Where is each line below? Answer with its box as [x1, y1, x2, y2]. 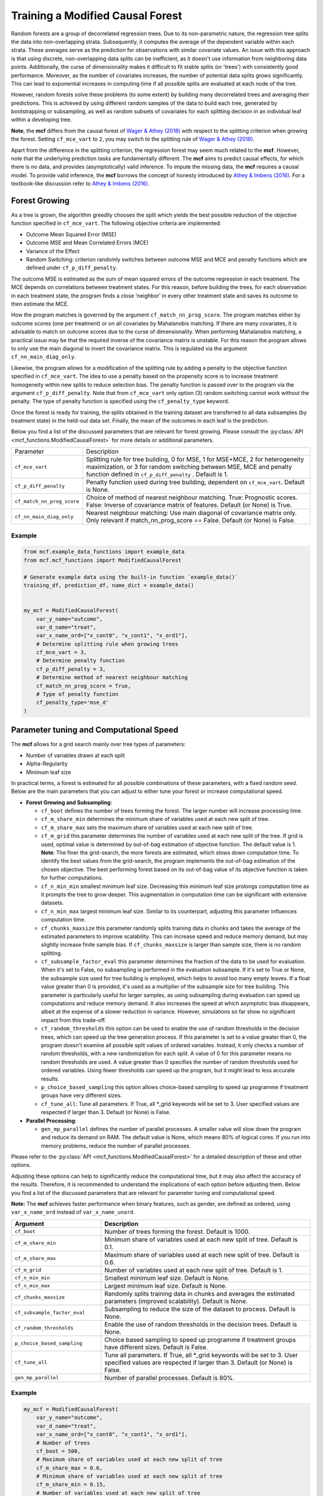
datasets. [41, 899, 64, 907]
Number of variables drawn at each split [26, 752, 125, 759]
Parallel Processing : [26, 1117, 77, 1124]
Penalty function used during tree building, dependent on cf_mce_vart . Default [86, 478, 305, 486]
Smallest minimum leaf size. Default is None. [104, 1273, 230, 1282]
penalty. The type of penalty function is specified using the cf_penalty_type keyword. [11, 398, 230, 405]
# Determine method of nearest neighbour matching [36, 674, 188, 681]
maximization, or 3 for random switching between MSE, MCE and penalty [86, 463, 292, 471]
